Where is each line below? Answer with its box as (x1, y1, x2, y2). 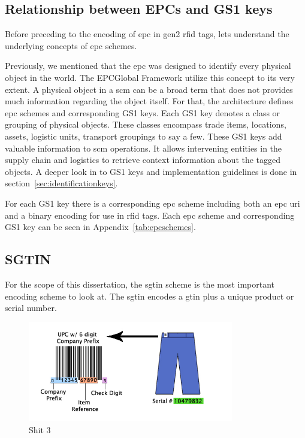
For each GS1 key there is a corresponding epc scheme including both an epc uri (5, 197, 300, 209)
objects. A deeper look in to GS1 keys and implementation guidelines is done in (5, 165, 297, 177)
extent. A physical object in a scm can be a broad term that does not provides (5, 83, 293, 95)
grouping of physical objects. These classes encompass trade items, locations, (5, 118, 286, 131)
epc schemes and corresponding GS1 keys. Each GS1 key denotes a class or (5, 106, 280, 119)
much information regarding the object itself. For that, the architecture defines (5, 95, 294, 107)
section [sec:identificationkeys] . (5, 177, 118, 189)
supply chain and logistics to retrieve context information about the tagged (5, 153, 281, 166)
